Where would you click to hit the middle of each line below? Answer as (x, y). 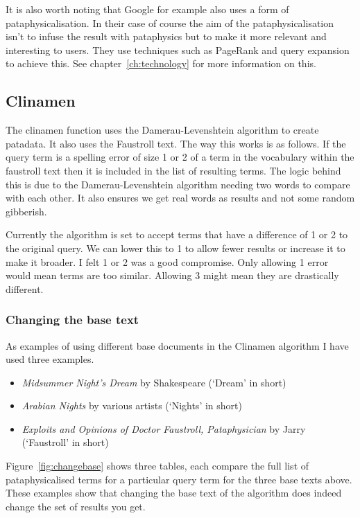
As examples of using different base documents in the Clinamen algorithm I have (177, 345)
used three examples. (50, 359)
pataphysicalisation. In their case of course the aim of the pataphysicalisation (170, 23)
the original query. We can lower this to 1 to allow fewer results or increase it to (175, 248)
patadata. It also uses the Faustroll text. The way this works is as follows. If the (176, 143)
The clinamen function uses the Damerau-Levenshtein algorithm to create (162, 130)
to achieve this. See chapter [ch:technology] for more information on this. (161, 63)
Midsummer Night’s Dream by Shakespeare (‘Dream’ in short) (154, 382)
